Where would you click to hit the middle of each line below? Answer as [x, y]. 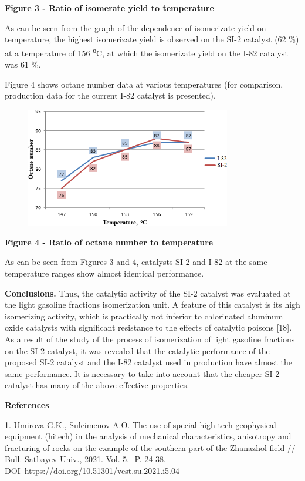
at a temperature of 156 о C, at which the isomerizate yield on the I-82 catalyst [146, 52]
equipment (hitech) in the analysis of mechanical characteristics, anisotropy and [148, 436]
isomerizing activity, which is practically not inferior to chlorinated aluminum [144, 316]
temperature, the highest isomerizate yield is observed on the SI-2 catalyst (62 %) [152, 39]
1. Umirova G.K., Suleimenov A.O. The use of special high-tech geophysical [140, 424]
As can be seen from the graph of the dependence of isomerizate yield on [135, 27]
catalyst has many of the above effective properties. [97, 385]
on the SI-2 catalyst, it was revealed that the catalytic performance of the [137, 350]
